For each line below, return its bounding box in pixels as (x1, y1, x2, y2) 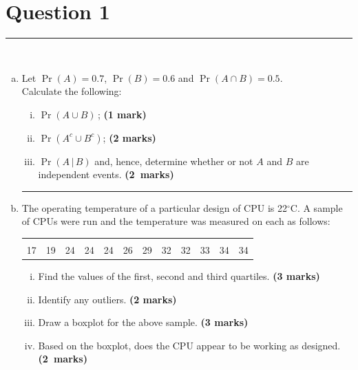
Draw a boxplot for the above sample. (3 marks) (38, 315, 249, 329)
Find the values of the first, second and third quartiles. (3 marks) (38, 268, 320, 283)
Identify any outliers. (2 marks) (38, 292, 177, 306)
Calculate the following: (21, 84, 122, 98)
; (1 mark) (97, 107, 147, 121)
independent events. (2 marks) (38, 167, 174, 182)
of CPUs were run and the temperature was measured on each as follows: (21, 214, 330, 228)
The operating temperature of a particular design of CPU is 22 (21, 200, 287, 215)
